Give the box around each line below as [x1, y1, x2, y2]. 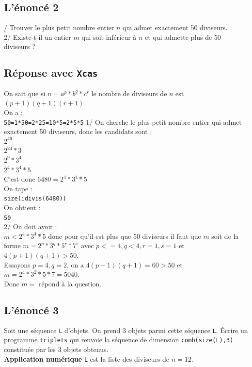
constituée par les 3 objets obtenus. [4, 344, 109, 354]
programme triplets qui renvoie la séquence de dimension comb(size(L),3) [4, 334, 234, 345]
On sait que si [4, 88, 46, 98]
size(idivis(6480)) [4, 195, 66, 202]
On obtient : [4, 202, 41, 213]
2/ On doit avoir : [4, 221, 57, 232]
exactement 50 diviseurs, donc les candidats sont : [4, 126, 152, 136]
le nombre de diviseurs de [91, 88, 167, 98]
